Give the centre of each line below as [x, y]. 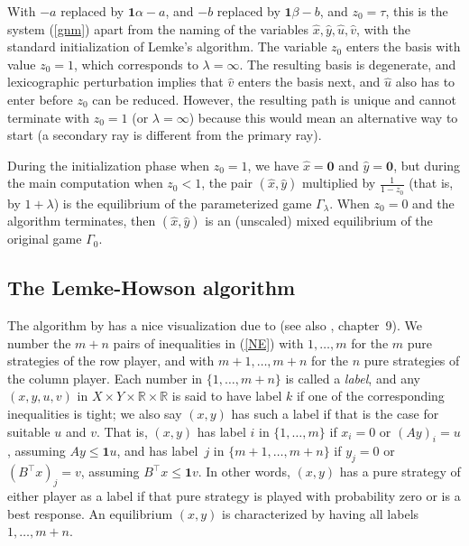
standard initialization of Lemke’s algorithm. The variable [167, 46]
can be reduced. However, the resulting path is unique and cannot [274, 99]
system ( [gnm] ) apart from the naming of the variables [158, 28]
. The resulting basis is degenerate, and [348, 64]
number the [39, 342]
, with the [383, 28]
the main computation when [85, 183]
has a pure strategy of [400, 472]
